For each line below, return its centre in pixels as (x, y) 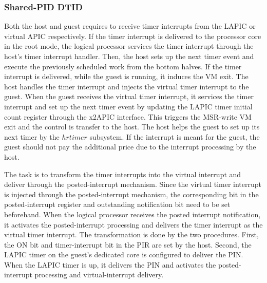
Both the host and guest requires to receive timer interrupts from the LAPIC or (130, 26)
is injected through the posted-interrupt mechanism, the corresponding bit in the (131, 194)
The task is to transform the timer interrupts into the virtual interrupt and (123, 174)
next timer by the (32, 136)
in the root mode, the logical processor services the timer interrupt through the (129, 46)
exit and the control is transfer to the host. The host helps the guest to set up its (132, 127)
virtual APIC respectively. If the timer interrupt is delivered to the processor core (133, 36)
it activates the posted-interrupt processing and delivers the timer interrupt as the (133, 224)
